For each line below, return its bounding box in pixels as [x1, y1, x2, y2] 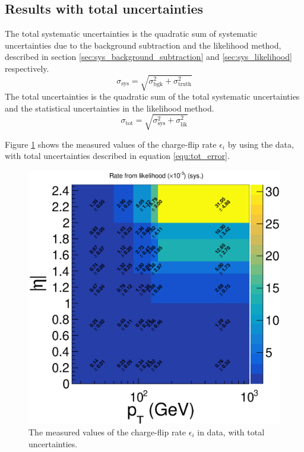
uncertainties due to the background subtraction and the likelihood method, [5, 39, 281, 51]
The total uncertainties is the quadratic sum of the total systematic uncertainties [5, 90, 300, 103]
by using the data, [227, 138, 294, 150]
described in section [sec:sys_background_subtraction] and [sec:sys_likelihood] [5, 50, 292, 63]
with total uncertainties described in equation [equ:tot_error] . [5, 149, 230, 162]
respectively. [5, 62, 49, 74]
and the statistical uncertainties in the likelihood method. [5, 101, 214, 114]
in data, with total [197, 425, 265, 438]
